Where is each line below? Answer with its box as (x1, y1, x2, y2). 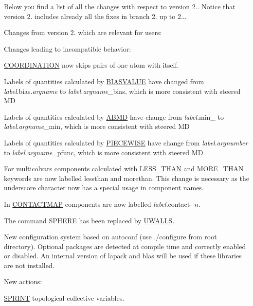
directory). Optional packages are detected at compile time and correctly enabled (4, 241, 246, 251)
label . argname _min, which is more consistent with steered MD (4, 121, 190, 131)
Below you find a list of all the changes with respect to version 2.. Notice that (4, 1, 235, 11)
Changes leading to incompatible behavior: (4, 43, 131, 54)
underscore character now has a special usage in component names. (4, 182, 204, 193)
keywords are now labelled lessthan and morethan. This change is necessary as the (4, 173, 249, 183)
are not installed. (4, 260, 54, 270)
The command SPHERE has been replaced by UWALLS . (4, 215, 175, 225)
